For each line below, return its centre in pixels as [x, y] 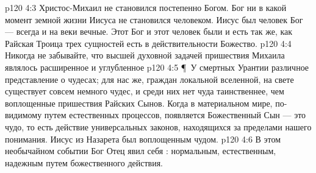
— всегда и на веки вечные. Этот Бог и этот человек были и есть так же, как [149, 31]
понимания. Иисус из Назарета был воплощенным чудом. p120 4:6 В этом [143, 139]
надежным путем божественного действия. [84, 162]
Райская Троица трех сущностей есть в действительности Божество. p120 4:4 [148, 43]
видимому [23, 115]
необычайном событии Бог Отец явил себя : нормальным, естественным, [141, 151]
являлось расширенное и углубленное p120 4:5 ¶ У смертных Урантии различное [157, 67]
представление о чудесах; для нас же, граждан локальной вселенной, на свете [149, 79]
